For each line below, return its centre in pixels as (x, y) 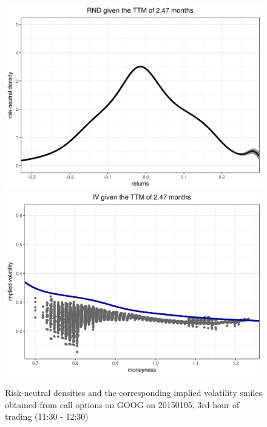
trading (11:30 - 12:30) (47, 416)
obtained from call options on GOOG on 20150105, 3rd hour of (122, 404)
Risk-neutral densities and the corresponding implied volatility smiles (133, 393)
